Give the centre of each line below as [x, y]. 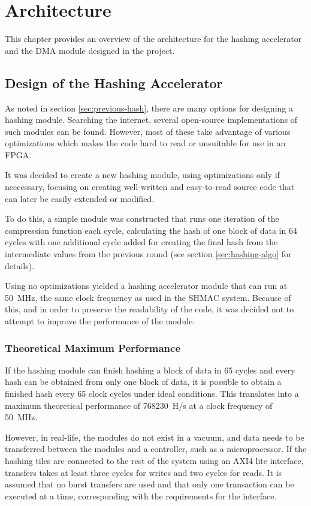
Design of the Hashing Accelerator [114, 82]
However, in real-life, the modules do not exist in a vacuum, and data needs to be [155, 437]
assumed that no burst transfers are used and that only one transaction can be [150, 484]
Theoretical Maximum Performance [93, 347]
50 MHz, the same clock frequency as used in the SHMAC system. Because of [148, 297]
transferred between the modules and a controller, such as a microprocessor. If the [156, 449]
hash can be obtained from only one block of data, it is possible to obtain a [143, 382]
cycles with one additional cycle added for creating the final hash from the [141, 242]
